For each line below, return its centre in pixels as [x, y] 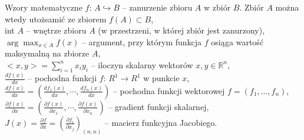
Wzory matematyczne [44, 7]
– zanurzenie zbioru [157, 7]
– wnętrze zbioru [56, 30]
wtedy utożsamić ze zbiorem [56, 19]
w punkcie [161, 78]
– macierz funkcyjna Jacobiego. [161, 122]
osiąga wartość [237, 41]
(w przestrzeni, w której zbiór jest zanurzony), [181, 30]
